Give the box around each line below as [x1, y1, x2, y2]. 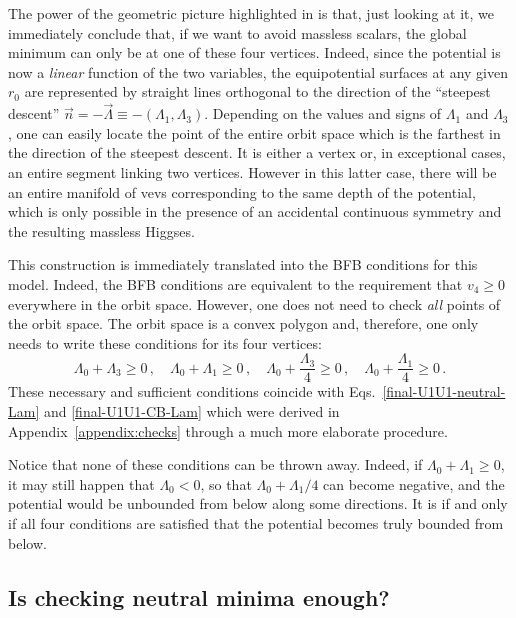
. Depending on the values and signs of [204, 103, 442, 124]
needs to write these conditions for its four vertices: [8, 332, 322, 353]
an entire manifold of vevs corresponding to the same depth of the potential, [8, 181, 476, 202]
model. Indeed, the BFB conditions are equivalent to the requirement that [8, 273, 463, 294]
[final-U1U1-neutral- [382, 381, 506, 402]
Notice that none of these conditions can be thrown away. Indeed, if [8, 454, 423, 475]
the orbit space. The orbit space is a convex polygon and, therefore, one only [8, 313, 479, 334]
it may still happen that [8, 473, 155, 494]
